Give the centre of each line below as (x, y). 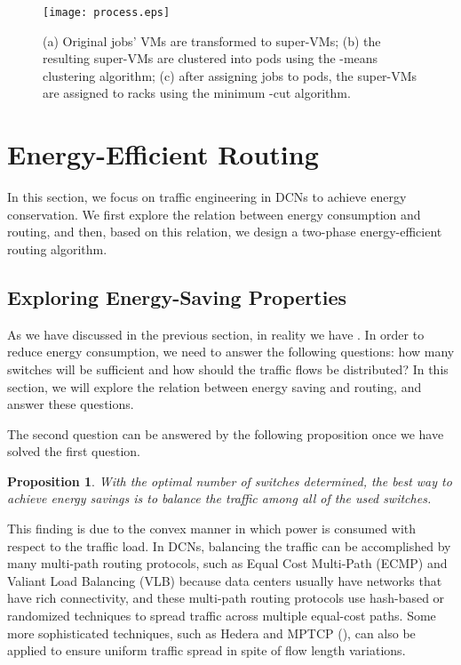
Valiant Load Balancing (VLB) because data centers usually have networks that (225, 580)
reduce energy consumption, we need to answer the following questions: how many (231, 352)
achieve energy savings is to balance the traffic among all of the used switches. (219, 498)
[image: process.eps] (107, 12)
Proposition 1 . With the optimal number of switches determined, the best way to (230, 481)
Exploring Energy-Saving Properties (177, 296)
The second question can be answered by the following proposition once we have (226, 433)
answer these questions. (71, 404)
